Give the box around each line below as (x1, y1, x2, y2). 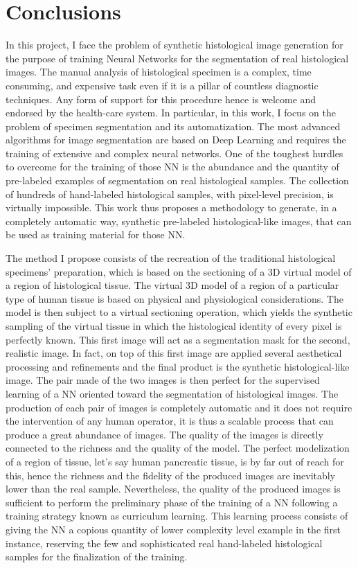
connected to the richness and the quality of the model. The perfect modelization (6, 441, 350, 455)
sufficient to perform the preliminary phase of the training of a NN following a (6, 495, 338, 509)
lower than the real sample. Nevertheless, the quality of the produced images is (6, 481, 341, 496)
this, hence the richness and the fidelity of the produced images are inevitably (6, 468, 336, 482)
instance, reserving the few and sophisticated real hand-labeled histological (6, 535, 323, 550)
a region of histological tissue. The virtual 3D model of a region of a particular (6, 278, 339, 292)
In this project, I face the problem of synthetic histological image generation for (6, 37, 343, 52)
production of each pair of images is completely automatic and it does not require (6, 400, 352, 414)
